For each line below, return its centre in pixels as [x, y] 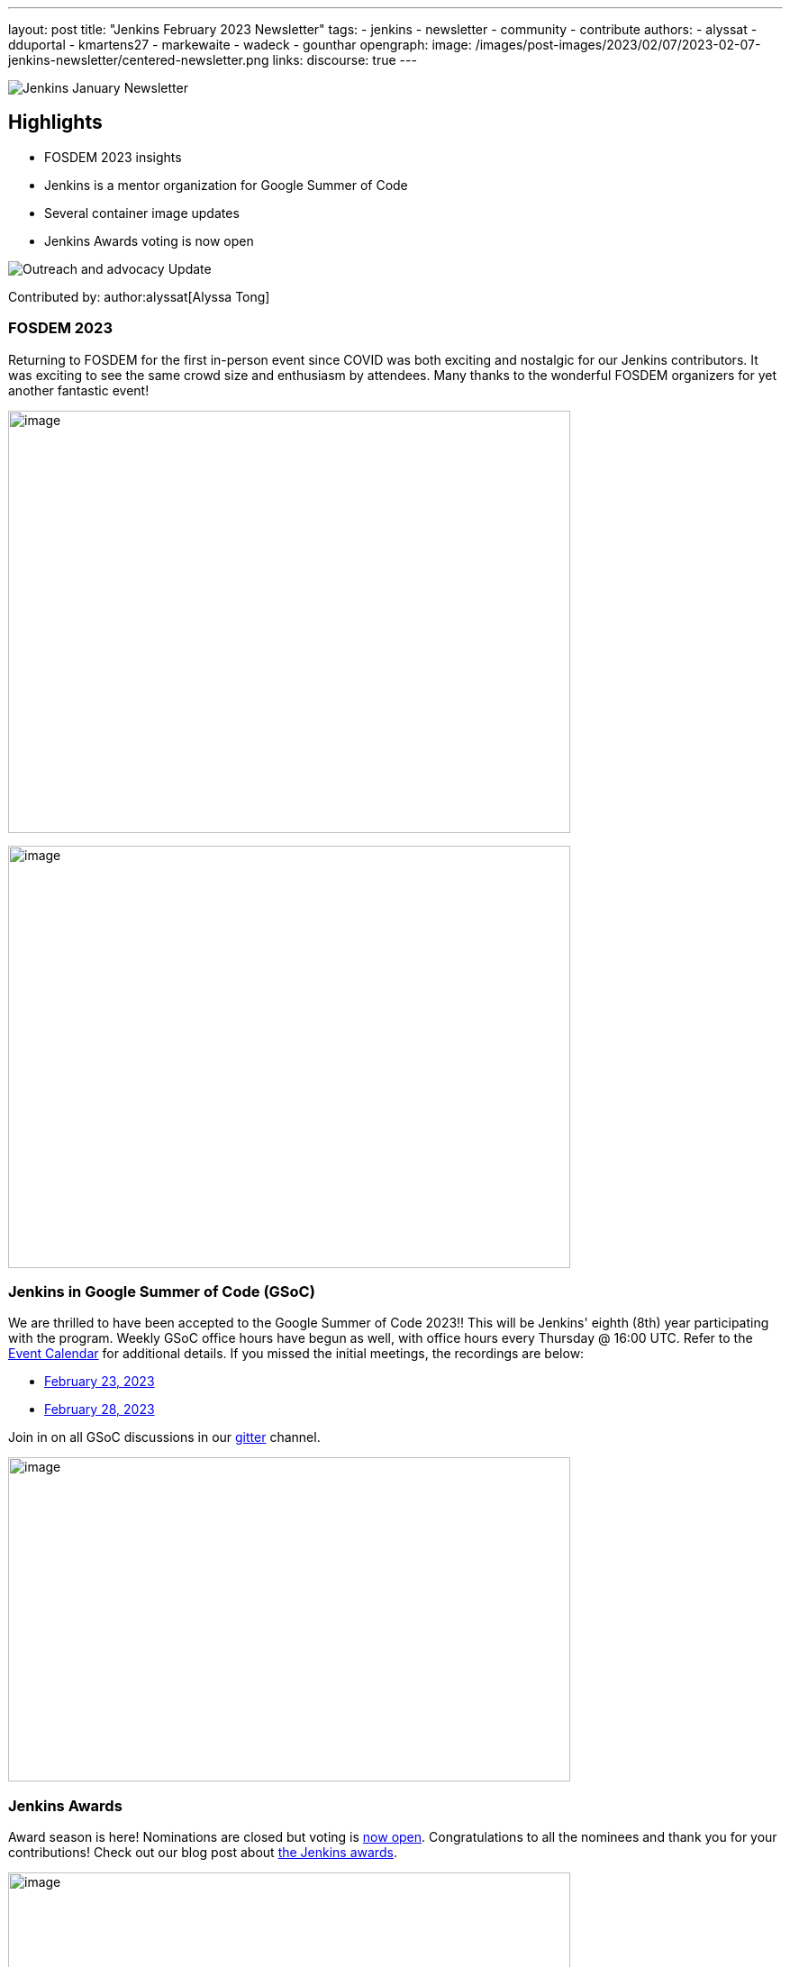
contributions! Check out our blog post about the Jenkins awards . [203, 1853]
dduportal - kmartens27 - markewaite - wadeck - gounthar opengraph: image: [240, 45]
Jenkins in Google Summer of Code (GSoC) [162, 1291]
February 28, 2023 [100, 1410]
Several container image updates [142, 213]
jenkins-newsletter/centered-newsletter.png [139, 60]
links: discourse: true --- [345, 60]
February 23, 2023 [100, 1382]
